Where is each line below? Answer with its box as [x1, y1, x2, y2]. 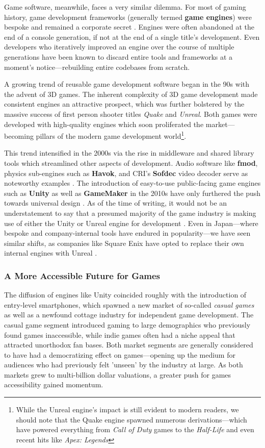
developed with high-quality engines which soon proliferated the [4, 118, 204, 129]
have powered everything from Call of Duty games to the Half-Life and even [16, 424, 254, 435]
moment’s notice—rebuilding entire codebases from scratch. [4, 61, 190, 72]
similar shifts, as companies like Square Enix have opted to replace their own [4, 237, 244, 248]
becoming [4, 130, 34, 141]
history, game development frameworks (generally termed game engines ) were [4, 11, 252, 22]
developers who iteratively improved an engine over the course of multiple [4, 41, 234, 52]
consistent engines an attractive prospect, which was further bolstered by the [4, 98, 245, 109]
